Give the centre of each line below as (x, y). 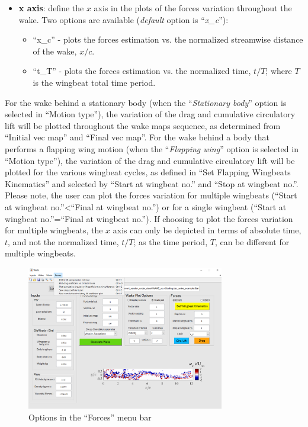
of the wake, (55, 51)
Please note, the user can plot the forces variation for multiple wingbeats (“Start (151, 195)
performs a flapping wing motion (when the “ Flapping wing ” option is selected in (152, 148)
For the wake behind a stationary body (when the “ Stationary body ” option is (146, 102)
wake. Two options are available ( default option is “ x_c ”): (123, 19)
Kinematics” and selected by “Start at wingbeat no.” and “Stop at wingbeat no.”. (152, 183)
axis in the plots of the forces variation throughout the (193, 8)
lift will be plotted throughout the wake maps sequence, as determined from (143, 125)
